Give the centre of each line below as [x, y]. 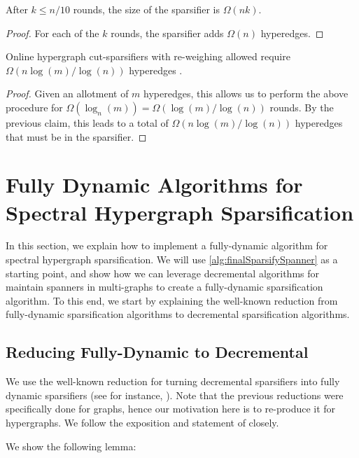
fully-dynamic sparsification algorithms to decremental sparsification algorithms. [178, 314]
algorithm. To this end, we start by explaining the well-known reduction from [172, 300]
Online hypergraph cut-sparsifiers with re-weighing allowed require [148, 56]
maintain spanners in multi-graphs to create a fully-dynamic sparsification [164, 287]
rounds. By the [302, 107]
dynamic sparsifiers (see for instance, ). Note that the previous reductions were [175, 395]
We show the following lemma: [71, 446]
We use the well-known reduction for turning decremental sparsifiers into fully [173, 381]
